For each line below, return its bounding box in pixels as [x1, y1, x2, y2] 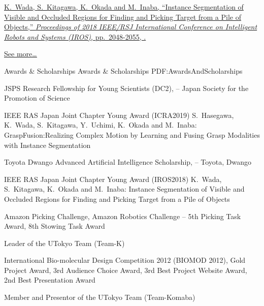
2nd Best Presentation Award [4, 274, 95, 285]
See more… [4, 48, 37, 59]
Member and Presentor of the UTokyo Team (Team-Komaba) [4, 292, 195, 302]
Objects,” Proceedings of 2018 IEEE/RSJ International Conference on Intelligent [4, 21, 257, 32]
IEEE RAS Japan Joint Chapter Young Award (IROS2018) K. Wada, [4, 173, 222, 184]
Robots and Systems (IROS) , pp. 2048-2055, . [4, 31, 146, 42]
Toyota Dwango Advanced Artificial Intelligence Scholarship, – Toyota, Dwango [4, 157, 252, 167]
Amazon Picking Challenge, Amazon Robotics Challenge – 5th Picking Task [4, 210, 241, 221]
